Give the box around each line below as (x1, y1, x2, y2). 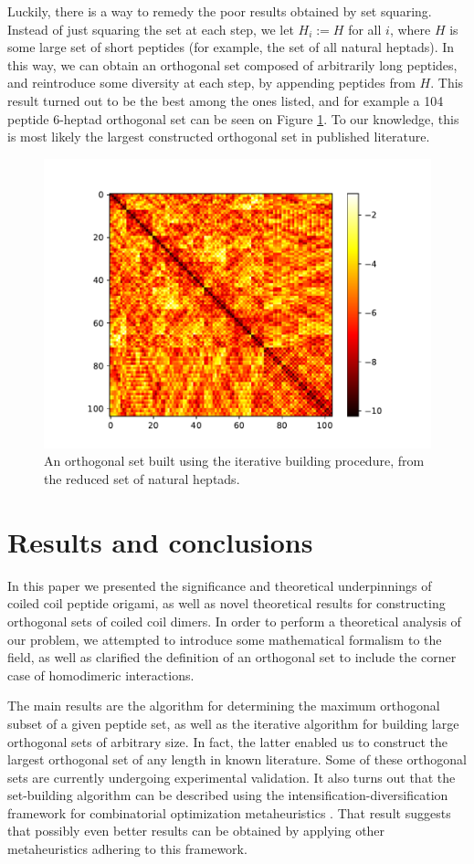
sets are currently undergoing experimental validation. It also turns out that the (7, 767, 456, 786)
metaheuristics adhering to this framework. (7, 839, 248, 859)
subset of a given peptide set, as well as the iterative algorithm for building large (7, 713, 459, 732)
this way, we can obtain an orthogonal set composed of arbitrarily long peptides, (7, 55, 458, 74)
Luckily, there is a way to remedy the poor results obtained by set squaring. (7, 2, 432, 20)
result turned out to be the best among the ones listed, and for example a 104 (7, 90, 444, 110)
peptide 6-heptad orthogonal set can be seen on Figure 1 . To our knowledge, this (7, 109, 459, 128)
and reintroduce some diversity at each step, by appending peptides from (7, 73, 416, 92)
